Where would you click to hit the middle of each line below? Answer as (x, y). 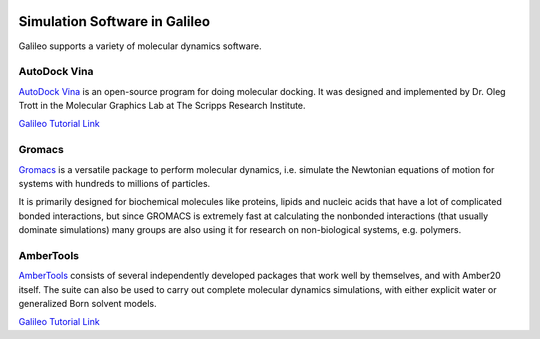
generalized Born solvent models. (87, 304)
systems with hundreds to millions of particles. (114, 183)
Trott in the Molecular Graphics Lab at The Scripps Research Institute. (162, 106)
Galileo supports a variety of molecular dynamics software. (140, 46)
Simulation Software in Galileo (114, 21)
